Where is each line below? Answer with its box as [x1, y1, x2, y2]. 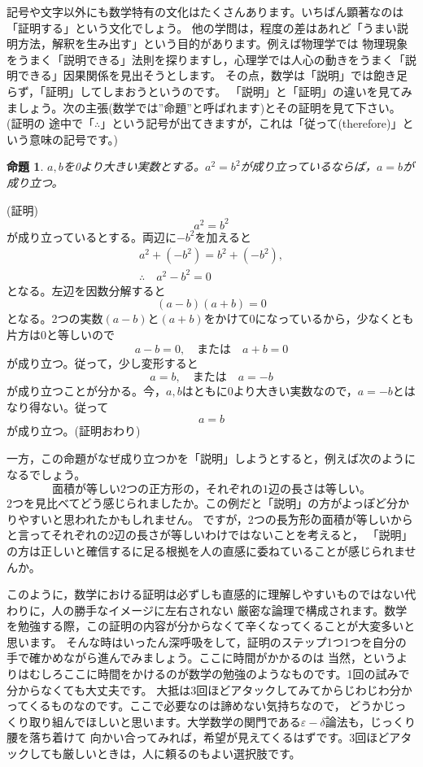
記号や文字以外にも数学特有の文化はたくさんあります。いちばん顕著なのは [7, 3, 404, 20]
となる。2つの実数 [7, 310, 103, 327]
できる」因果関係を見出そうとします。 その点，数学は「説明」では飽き [17, 67, 396, 84]
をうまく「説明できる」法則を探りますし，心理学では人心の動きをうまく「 [7, 50, 405, 68]
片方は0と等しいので [7, 325, 115, 342]
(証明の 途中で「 [7, 115, 95, 132]
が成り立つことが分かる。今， [7, 382, 166, 399]
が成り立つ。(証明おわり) [7, 422, 141, 439]
